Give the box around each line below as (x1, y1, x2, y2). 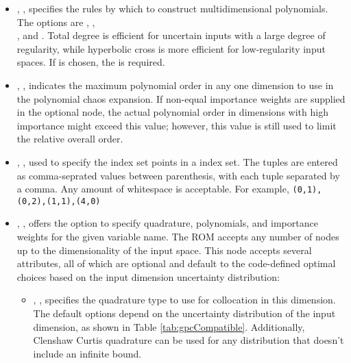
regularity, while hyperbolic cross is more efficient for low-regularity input (16, 41, 326, 55)
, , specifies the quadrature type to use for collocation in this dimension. (33, 292, 336, 307)
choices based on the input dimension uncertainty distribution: (16, 269, 280, 284)
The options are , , (16, 14, 95, 29)
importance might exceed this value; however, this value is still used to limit (16, 118, 337, 132)
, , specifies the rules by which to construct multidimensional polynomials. (16, 1, 328, 15)
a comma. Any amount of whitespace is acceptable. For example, (16, 181, 289, 196)
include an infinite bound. (33, 346, 142, 360)
